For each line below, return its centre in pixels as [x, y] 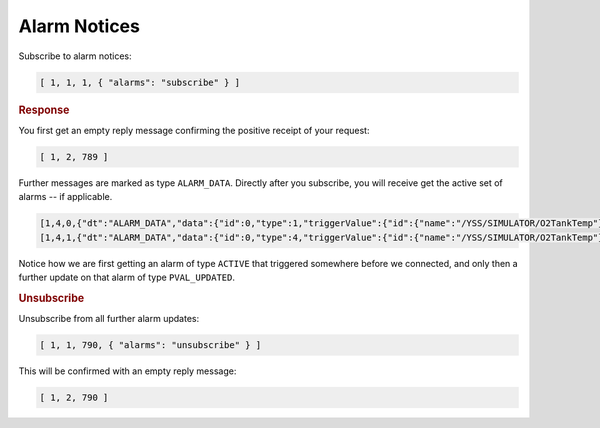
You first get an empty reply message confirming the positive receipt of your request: [194, 130]
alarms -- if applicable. [65, 197]
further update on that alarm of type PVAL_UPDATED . [126, 277]
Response [44, 110]
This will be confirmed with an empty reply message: [127, 371]
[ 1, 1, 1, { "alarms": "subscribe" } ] [139, 82]
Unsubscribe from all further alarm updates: [109, 318]
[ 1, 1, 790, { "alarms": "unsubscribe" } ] [150, 344]
